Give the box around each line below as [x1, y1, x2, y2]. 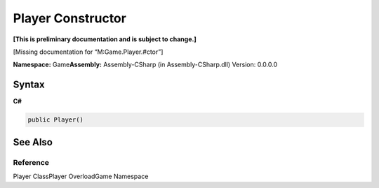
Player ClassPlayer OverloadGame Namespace [13, 172, 149, 180]
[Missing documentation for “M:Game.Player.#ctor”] [13, 48, 164, 56]
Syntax [13, 79, 45, 91]
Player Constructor [13, 10, 126, 26]
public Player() [27, 116, 84, 124]
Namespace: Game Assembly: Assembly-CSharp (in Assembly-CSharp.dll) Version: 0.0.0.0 [13, 60, 277, 69]
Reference [13, 157, 49, 167]
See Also [13, 136, 53, 148]
